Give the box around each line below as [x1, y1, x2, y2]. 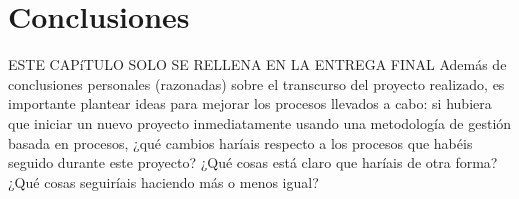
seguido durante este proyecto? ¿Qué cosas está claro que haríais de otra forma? [8, 152, 498, 173]
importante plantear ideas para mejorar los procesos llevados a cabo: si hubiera [8, 93, 492, 114]
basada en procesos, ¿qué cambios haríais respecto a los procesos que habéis [8, 132, 473, 153]
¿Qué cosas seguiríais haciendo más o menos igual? [8, 171, 319, 192]
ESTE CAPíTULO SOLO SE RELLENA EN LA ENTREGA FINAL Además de [8, 54, 507, 75]
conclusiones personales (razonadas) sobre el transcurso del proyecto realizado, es [8, 73, 505, 94]
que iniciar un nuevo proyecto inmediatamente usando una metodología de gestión [8, 112, 512, 133]
